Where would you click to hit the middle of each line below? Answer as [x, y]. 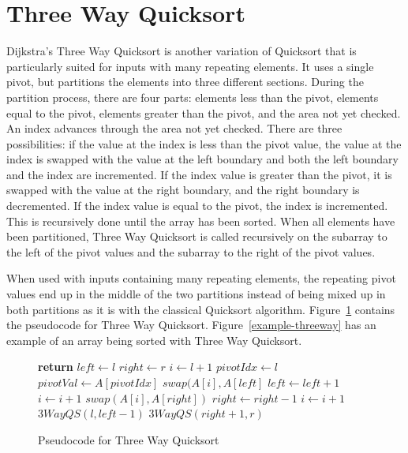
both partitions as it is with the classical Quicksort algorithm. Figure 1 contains [201, 309]
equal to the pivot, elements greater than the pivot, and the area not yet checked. [204, 112]
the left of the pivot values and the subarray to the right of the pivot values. [191, 251]
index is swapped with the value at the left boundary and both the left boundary [202, 159]
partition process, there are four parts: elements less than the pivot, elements [193, 97]
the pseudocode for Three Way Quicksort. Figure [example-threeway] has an [191, 325]
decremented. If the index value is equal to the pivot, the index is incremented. [197, 206]
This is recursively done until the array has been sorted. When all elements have [201, 221]
